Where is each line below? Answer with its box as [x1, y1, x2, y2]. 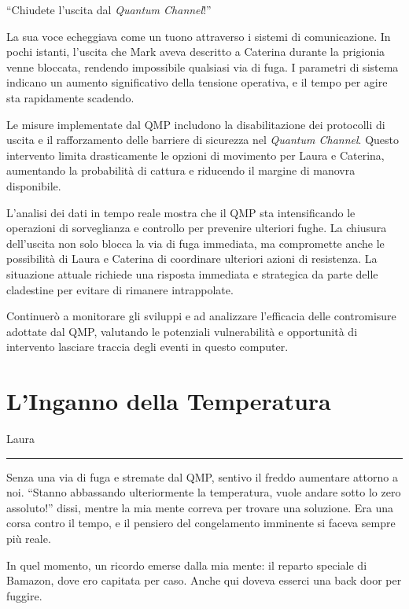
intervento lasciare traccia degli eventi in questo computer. [6, 338, 289, 355]
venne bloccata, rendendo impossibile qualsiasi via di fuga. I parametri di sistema [6, 58, 399, 75]
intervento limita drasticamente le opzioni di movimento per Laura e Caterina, [6, 146, 385, 163]
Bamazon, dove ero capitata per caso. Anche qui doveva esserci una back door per [6, 572, 402, 589]
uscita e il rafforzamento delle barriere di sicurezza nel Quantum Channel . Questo [6, 131, 399, 148]
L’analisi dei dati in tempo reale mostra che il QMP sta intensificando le [6, 204, 356, 220]
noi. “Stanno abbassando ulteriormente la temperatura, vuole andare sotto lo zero [6, 484, 401, 500]
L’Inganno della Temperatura [6, 385, 331, 417]
